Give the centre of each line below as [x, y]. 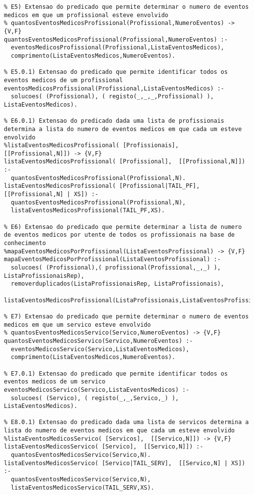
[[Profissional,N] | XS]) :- [51, 194]
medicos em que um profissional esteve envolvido [86, 15]
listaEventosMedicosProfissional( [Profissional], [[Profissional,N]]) [125, 162]
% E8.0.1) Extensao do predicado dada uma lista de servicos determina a [127, 422]
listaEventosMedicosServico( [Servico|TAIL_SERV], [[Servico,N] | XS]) [125, 463]
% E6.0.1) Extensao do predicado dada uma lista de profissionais [114, 121]
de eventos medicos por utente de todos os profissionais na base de [119, 235]
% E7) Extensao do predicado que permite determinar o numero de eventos [127, 316]
